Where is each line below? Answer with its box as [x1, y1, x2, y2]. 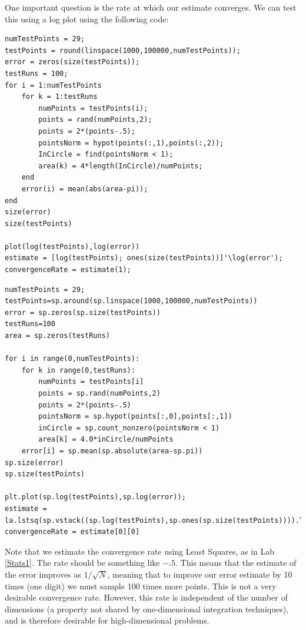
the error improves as [5, 568, 81, 580]
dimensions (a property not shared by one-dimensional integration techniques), [5, 602, 289, 615]
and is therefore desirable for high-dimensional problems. [5, 614, 209, 626]
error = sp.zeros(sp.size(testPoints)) [5, 308, 161, 317]
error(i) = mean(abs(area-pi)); [21, 184, 148, 193]
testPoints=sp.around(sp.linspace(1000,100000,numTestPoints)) [5, 297, 258, 306]
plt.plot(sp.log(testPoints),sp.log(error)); [5, 493, 186, 502]
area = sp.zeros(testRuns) [5, 331, 110, 340]
